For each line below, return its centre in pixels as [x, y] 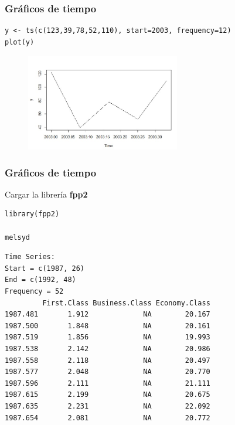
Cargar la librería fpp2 [46, 194]
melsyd [17, 237]
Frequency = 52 [34, 292]
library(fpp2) [32, 214]
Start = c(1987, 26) [45, 268]
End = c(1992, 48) [40, 280]
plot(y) [20, 42]
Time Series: [30, 257]
